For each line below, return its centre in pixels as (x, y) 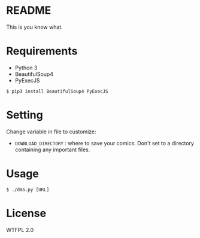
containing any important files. (52, 149)
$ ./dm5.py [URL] (28, 190)
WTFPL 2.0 (20, 230)
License (26, 213)
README (29, 10)
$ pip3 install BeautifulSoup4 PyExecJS (57, 91)
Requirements (42, 51)
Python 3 (26, 68)
